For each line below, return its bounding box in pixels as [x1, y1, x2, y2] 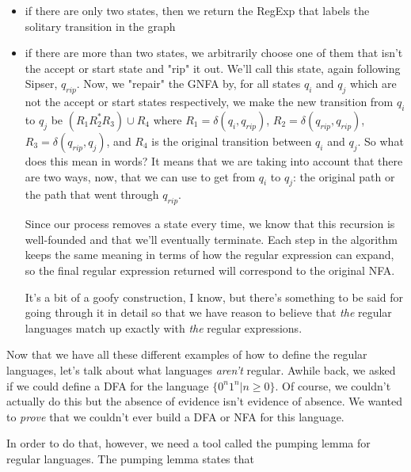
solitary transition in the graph [25, 17, 176, 34]
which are [350, 75, 397, 92]
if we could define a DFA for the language [6, 377, 209, 394]
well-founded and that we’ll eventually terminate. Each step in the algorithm [25, 230, 398, 247]
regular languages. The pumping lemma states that [6, 450, 254, 466]
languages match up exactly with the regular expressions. [25, 319, 303, 336]
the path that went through [25, 186, 159, 203]
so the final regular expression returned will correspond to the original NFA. [25, 261, 395, 278]
